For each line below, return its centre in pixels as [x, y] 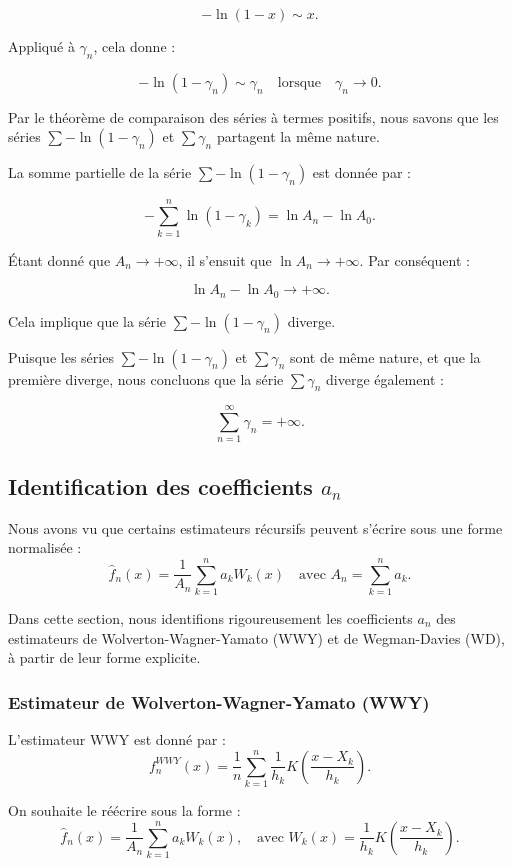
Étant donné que [59, 259]
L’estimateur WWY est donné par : [117, 739]
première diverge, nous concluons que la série [146, 378]
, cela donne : [134, 46]
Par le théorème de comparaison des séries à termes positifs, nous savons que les [253, 116]
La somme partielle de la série [100, 172]
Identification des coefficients [160, 485]
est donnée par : [361, 172]
